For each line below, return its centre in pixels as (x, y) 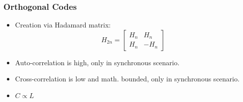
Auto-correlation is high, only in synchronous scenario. (97, 62)
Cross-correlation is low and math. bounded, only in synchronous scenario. (127, 79)
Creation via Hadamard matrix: (63, 25)
